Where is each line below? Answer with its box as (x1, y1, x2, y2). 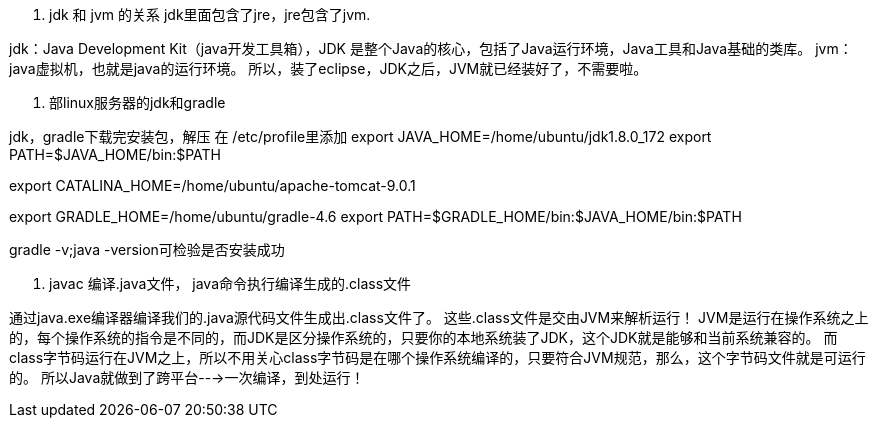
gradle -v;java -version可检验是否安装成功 (9, 241, 285, 258)
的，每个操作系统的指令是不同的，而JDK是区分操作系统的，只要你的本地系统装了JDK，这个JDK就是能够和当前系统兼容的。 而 (9, 329, 838, 346)
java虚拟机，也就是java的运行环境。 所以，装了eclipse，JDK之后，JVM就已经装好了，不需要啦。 (9, 60, 648, 77)
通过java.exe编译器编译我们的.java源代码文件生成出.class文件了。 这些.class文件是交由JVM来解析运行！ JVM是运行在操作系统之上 (9, 309, 869, 326)
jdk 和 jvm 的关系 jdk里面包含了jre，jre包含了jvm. (49, 6, 371, 23)
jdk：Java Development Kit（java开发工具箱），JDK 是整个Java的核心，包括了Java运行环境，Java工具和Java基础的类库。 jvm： (9, 40, 853, 57)
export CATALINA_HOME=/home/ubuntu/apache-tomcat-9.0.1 (9, 177, 416, 194)
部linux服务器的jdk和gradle (49, 94, 226, 111)
